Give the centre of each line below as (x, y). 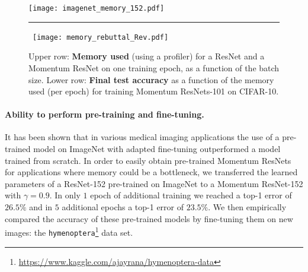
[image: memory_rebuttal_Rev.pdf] (101, 37)
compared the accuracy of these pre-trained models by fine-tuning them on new (149, 218)
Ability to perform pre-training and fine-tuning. (105, 114)
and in (41, 207)
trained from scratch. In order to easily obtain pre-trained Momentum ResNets (148, 160)
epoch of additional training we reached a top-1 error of (191, 195)
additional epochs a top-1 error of (123, 207)
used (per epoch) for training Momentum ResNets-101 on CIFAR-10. (154, 91)
